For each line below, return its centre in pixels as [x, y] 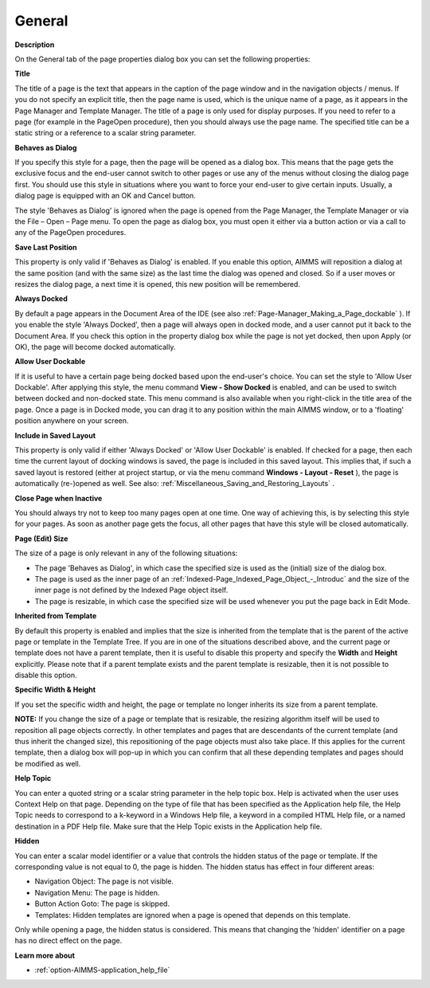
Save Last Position [46, 247]
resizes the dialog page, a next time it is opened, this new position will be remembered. [157, 284]
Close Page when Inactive [59, 498]
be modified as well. [48, 763]
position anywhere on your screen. [72, 421]
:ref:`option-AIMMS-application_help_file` [102, 970]
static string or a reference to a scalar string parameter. [106, 133]
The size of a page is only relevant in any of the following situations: [126, 553]
